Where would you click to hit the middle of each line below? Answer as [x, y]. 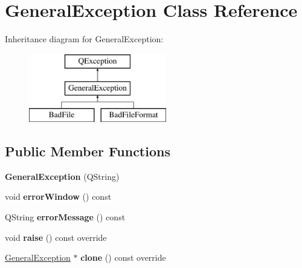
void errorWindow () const [58, 196]
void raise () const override [56, 237]
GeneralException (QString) [62, 176]
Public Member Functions [88, 151]
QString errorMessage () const [65, 217]
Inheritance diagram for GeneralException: [84, 39]
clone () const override [123, 257]
